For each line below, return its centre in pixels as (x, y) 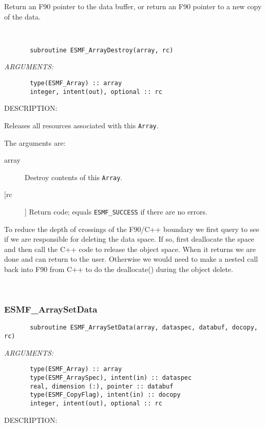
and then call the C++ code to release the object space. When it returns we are (130, 249)
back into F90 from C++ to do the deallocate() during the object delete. (119, 269)
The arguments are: (35, 142)
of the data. (23, 16)
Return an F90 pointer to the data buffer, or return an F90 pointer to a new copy (133, 6)
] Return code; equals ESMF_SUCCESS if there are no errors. (116, 212)
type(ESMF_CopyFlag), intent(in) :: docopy (105, 395)
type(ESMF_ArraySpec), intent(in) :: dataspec (111, 378)
